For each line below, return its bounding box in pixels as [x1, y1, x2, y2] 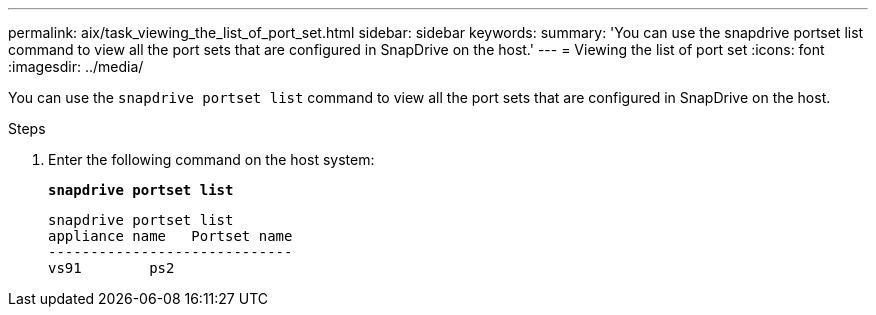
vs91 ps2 [48, 260, 175, 276]
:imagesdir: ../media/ [8, 58, 144, 75]
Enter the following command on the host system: [48, 151, 375, 168]
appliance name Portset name [48, 228, 293, 244]
